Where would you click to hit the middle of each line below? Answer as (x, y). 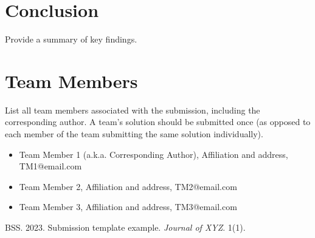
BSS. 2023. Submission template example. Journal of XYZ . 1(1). (125, 227)
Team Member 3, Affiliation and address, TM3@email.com (128, 207)
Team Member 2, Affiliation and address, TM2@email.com (128, 186)
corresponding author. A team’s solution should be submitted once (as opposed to (158, 122)
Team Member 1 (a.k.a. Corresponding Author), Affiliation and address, (154, 154)
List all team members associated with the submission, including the (133, 110)
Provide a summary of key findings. (71, 39)
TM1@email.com (50, 166)
